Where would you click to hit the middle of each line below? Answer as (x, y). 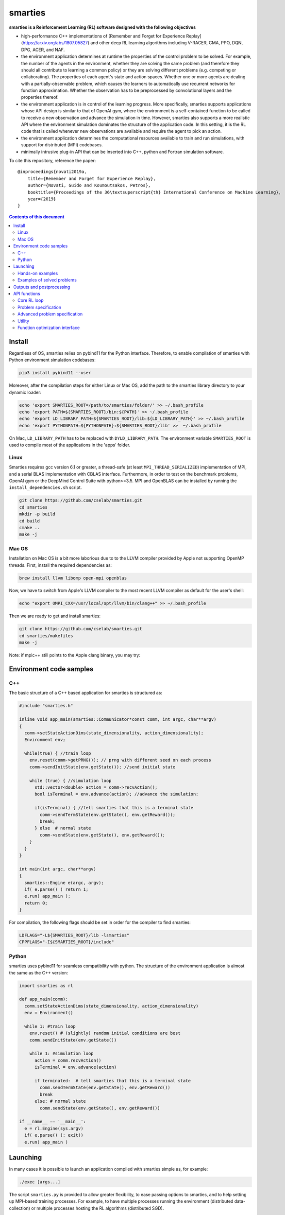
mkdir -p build (37, 514)
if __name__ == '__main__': (52, 1122)
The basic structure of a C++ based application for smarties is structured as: (86, 693)
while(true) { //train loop (58, 754)
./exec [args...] (40, 1182)
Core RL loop (31, 300)
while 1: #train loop (50, 1026)
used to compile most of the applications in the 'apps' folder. (70, 445)
